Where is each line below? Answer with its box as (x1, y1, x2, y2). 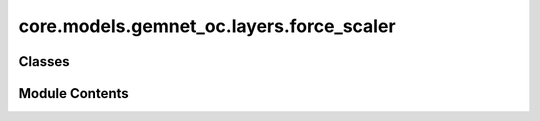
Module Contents (18, 85, 129, 102)
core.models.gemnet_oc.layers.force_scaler (18, 15, 396, 37)
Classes (18, 53, 70, 70)
